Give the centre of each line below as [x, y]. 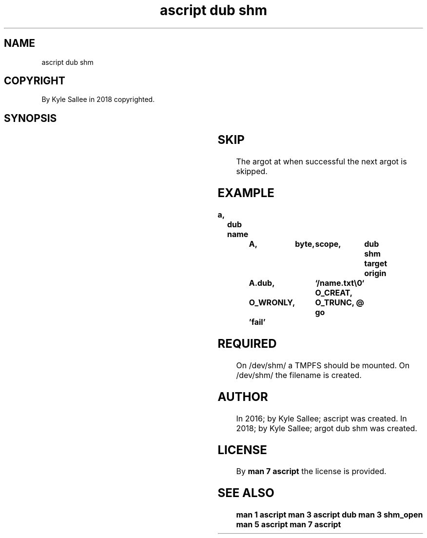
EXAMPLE [246, 193]
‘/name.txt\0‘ [340, 283]
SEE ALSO [246, 493]
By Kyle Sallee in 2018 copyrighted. [98, 100]
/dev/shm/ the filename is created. [299, 375]
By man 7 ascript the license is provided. [311, 471]
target [376, 263]
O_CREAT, [334, 293]
